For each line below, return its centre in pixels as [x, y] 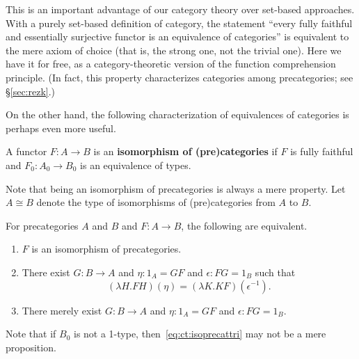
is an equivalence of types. [136, 165]
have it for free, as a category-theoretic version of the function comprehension [171, 64]
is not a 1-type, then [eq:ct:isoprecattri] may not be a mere [200, 334]
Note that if [31, 334]
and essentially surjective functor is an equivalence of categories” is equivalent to [177, 37]
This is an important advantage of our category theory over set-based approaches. [180, 9]
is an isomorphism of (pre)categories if [185, 151]
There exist [46, 272]
